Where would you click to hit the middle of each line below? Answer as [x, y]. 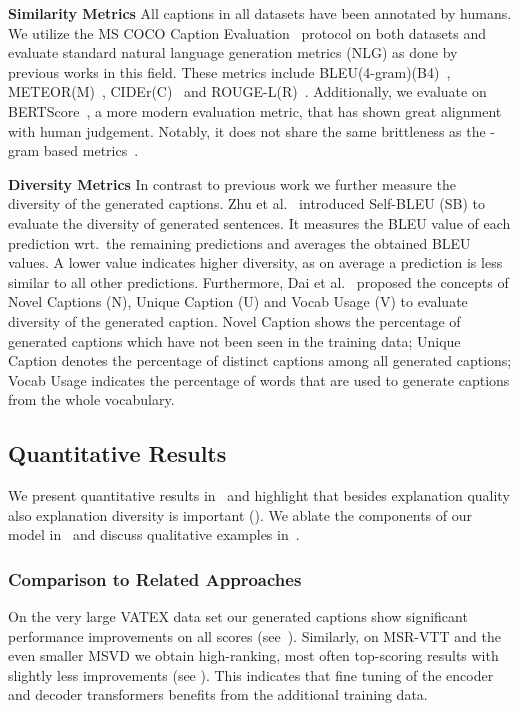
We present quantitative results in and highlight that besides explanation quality [259, 495]
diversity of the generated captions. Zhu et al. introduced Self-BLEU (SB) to [247, 203]
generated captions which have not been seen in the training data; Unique [234, 340]
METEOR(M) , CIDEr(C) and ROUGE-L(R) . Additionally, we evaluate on [247, 91]
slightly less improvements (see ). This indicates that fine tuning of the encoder [251, 674]
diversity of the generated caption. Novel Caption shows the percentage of [234, 320]
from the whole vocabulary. [91, 399]
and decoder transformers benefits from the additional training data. [218, 694]
